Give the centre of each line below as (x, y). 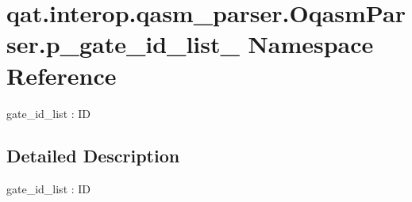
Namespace (311, 44)
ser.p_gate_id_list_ (123, 44)
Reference (62, 75)
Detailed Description (93, 156)
